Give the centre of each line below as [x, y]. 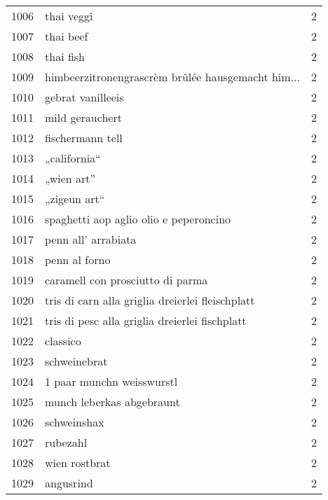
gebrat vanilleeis [84, 97]
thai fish [65, 56]
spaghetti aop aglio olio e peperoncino [138, 219]
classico [63, 341]
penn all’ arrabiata [91, 239]
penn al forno [78, 259]
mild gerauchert [83, 117]
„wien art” [70, 178]
